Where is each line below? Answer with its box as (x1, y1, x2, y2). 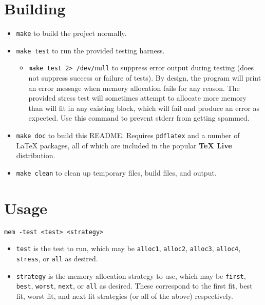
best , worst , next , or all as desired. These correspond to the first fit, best (16, 280, 253, 291)
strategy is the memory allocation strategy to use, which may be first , (16, 270, 246, 281)
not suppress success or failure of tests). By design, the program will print (28, 72, 261, 83)
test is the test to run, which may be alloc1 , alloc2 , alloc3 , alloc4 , (16, 243, 241, 254)
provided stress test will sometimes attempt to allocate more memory (28, 92, 247, 103)
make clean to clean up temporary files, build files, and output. (16, 167, 217, 178)
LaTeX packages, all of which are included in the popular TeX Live (16, 140, 232, 150)
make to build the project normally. (16, 28, 127, 39)
